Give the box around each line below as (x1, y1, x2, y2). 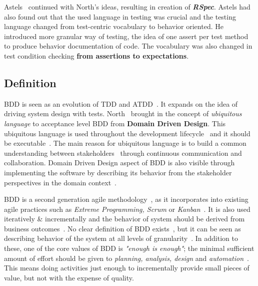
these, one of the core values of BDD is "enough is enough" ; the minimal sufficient (4, 243, 254, 253)
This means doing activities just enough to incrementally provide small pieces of (4, 262, 249, 273)
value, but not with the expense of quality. (4, 272, 134, 282)
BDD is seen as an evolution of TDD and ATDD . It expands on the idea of (4, 98, 238, 109)
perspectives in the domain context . (4, 177, 116, 187)
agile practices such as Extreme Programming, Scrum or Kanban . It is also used (4, 203, 250, 214)
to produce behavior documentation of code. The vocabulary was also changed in (4, 41, 252, 51)
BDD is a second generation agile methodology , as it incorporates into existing (4, 194, 248, 204)
